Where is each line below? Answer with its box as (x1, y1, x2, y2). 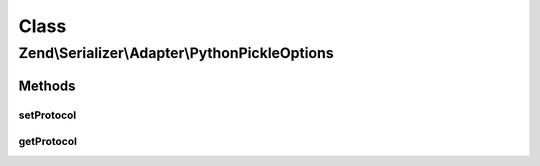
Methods (18, 77, 76, 94)
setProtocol (18, 108, 77, 122)
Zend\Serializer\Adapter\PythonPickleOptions (18, 44, 334, 62)
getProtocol (18, 135, 77, 149)
